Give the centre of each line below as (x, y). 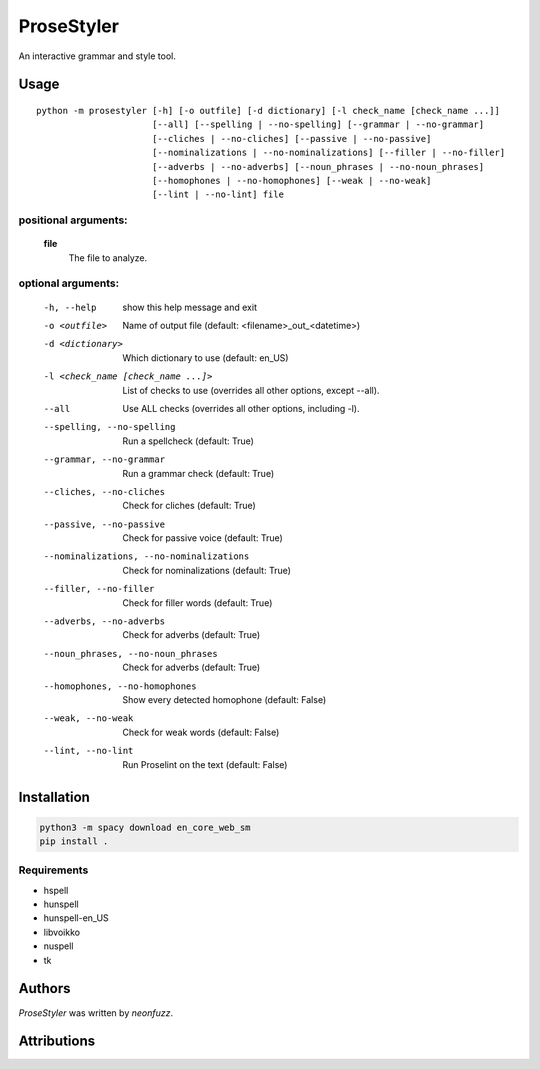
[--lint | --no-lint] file (218, 194)
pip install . (74, 841)
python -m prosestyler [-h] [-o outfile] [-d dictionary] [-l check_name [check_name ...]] (268, 110)
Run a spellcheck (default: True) (188, 441)
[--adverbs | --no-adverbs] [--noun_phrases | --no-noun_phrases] (318, 166)
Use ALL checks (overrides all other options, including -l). (241, 408)
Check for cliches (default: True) (189, 506)
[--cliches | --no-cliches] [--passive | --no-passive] (291, 138)
